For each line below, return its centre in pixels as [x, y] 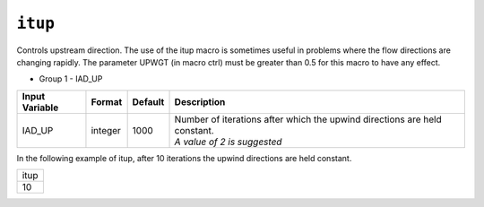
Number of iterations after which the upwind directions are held [308, 119]
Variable [40, 108]
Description [200, 101]
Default [148, 101]
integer [106, 130]
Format [107, 101]
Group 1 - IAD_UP [71, 79]
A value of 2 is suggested [228, 142]
